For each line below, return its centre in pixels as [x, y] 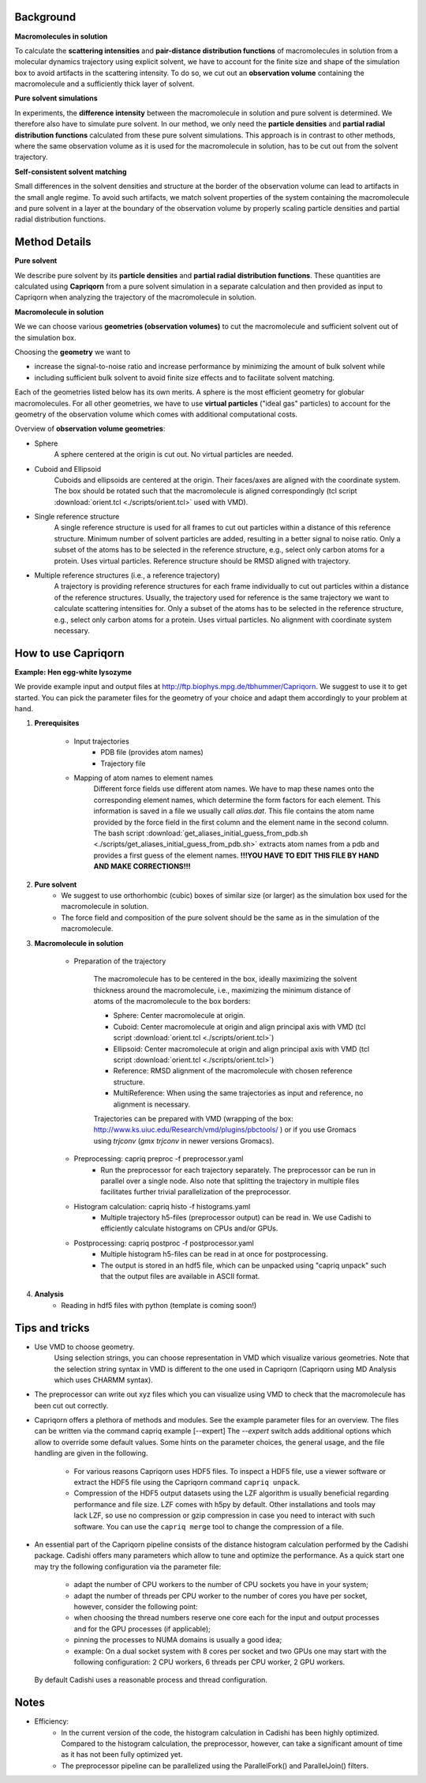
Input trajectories [101, 741]
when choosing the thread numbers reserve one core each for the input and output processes [227, 1618]
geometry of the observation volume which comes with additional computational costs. [156, 414]
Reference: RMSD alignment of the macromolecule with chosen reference [233, 1071]
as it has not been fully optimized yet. [122, 1755]
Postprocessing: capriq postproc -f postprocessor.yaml [164, 1243]
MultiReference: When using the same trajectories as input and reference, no [238, 1093]
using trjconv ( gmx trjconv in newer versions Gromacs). [184, 1140]
